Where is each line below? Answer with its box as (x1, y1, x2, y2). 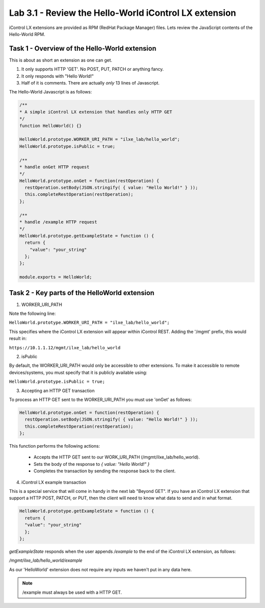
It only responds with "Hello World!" (21, 73, 94, 79)
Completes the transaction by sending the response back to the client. (33, 468, 176, 474)
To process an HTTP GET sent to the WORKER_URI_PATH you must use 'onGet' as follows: (9, 396, 192, 402)
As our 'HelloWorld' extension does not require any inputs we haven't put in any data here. (9, 566, 192, 573)
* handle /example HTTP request (19, 219, 98, 225)
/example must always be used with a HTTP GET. (22, 589, 122, 595)
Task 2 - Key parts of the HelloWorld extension (9, 288, 155, 297)
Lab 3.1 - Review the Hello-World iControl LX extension (9, 7, 237, 18)
